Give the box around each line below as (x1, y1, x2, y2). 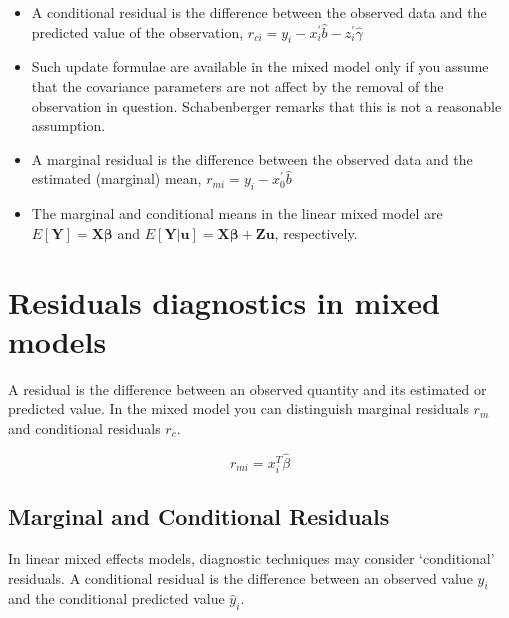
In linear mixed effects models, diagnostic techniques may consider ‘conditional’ (8, 548, 495, 569)
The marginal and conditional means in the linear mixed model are (31, 203, 443, 224)
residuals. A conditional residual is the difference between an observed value (8, 567, 473, 588)
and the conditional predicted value (8, 588, 225, 609)
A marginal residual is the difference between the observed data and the (31, 148, 473, 169)
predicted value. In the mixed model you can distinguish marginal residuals (8, 398, 469, 419)
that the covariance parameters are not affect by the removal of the (31, 75, 444, 96)
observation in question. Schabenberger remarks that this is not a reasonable (31, 95, 502, 116)
